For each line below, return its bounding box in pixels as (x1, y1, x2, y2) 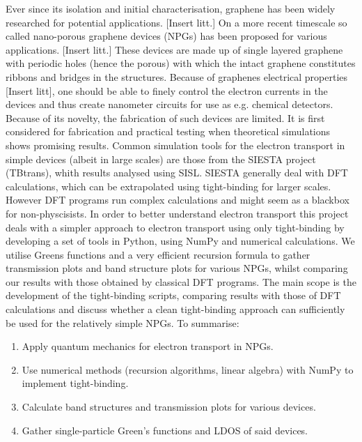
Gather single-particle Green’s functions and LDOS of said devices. (22, 422, 308, 437)
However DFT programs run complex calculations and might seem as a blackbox (6, 192, 349, 207)
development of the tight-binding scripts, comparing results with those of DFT (6, 288, 341, 303)
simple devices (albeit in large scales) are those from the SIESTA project (6, 151, 316, 166)
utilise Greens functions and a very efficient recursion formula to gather (6, 247, 310, 261)
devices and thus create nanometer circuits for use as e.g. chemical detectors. (6, 97, 333, 112)
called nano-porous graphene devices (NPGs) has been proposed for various (6, 29, 327, 43)
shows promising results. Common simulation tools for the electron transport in (6, 137, 345, 152)
